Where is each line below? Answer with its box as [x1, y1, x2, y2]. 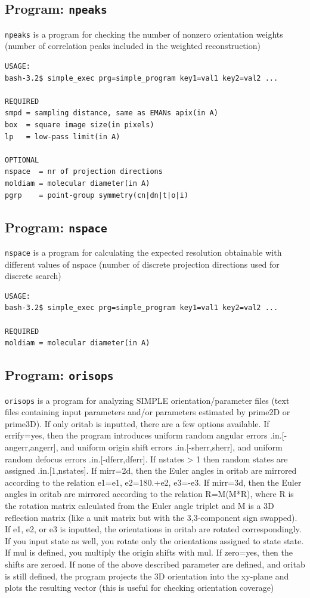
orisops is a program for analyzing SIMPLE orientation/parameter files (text [5, 394, 290, 406]
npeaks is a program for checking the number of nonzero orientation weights [5, 27, 283, 40]
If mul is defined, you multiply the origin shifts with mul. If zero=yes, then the [5, 546, 293, 559]
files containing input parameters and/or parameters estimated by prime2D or [5, 406, 290, 418]
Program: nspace [5, 217, 107, 236]
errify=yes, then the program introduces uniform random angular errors [5, 429, 268, 441]
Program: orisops [5, 366, 114, 384]
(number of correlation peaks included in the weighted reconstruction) [5, 39, 261, 52]
